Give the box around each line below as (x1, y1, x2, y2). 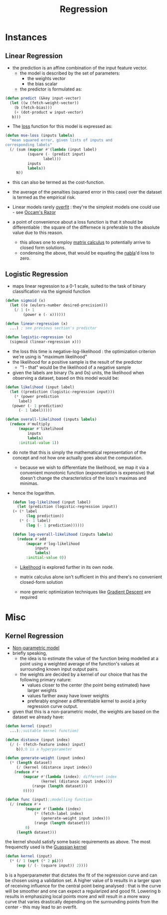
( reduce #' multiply (9, 422, 50, 427)
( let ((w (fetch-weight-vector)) (9, 100, 79, 106)
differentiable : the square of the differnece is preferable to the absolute (12, 224, 160, 231)
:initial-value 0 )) (25, 555, 66, 560)
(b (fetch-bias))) (14, 105, 52, 110)
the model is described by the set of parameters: (19, 70, 121, 76)
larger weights (27, 687, 57, 693)
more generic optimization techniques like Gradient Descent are (19, 589, 151, 595)
